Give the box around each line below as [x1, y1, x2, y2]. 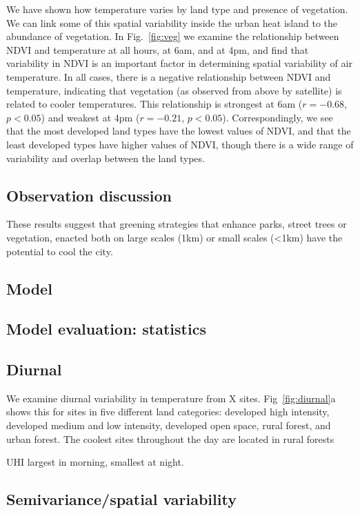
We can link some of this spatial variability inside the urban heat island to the [6, 15, 337, 30]
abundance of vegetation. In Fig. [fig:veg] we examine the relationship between [6, 29, 339, 43]
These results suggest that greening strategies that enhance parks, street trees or [6, 217, 347, 231]
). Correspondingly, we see [222, 110, 333, 124]
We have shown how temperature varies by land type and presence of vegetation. [6, 2, 348, 16]
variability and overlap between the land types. [6, 150, 205, 165]
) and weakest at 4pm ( [41, 110, 140, 124]
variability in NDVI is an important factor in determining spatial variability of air [6, 56, 352, 70]
